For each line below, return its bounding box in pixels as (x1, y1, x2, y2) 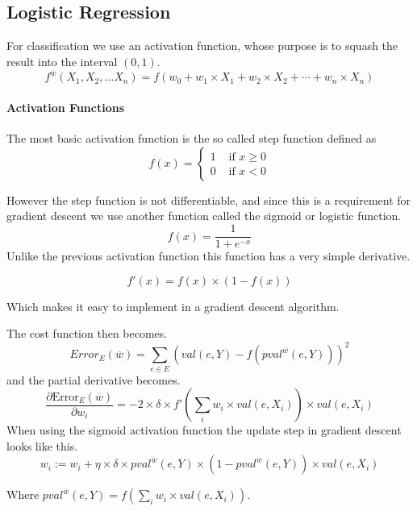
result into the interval (6, 52, 118, 69)
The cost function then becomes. (6, 325, 168, 342)
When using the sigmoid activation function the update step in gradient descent (6, 422, 402, 438)
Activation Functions (6, 99, 125, 116)
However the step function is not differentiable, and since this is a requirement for (6, 191, 411, 208)
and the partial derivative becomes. (6, 371, 181, 388)
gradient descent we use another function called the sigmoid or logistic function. (6, 207, 402, 224)
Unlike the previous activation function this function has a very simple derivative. (6, 247, 411, 264)
